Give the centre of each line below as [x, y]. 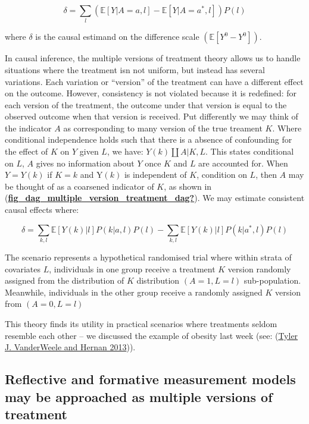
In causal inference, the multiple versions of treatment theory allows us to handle [153, 58]
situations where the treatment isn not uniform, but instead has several [135, 69]
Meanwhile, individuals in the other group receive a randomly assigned [134, 292]
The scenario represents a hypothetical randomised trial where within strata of [148, 257]
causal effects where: [42, 210]
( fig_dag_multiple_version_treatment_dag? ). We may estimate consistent [155, 198]
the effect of [26, 151]
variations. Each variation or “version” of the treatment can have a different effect [154, 81]
